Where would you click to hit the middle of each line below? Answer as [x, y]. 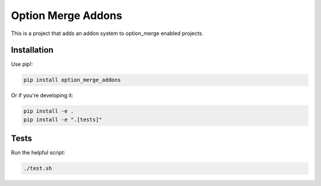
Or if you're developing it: [42, 96]
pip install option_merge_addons [72, 80]
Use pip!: [22, 64]
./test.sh [38, 168]
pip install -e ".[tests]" [63, 119]
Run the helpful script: [38, 153]
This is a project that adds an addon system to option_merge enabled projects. [107, 33]
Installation [32, 50]
